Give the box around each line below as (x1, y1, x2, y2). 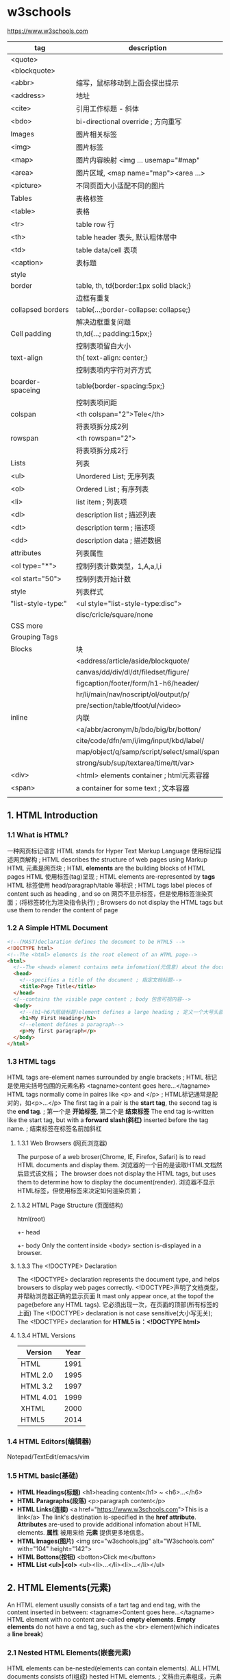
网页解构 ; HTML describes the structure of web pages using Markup (12, 855, 207, 864)
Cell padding (10, 328, 51, 338)
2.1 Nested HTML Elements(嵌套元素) (7, 1648, 131, 1657)
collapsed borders (10, 304, 69, 314)
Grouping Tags (10, 632, 58, 642)
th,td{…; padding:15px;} (75, 328, 153, 338)
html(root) (16, 1215, 46, 1224)
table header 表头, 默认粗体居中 (75, 232, 177, 242)
